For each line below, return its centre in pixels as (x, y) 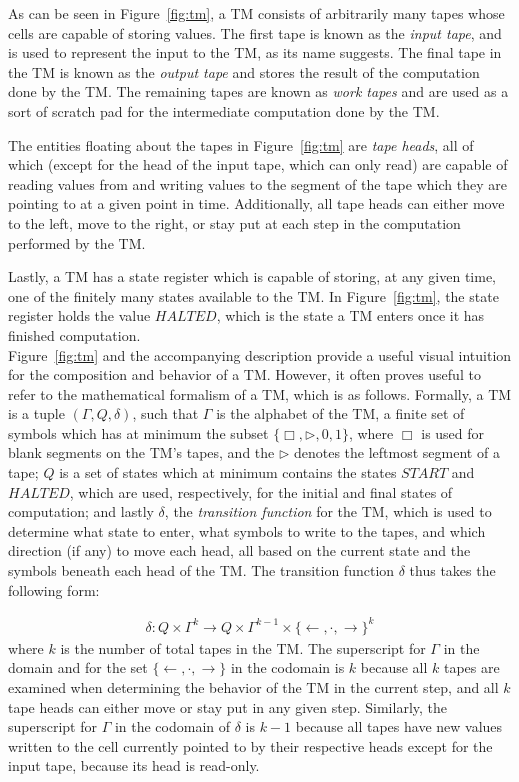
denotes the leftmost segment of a (396, 452)
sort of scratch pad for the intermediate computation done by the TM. (224, 110)
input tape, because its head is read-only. (134, 765)
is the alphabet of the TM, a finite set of (340, 413)
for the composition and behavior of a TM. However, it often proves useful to (244, 374)
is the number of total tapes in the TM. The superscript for (243, 647)
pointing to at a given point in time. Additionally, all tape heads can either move (256, 203)
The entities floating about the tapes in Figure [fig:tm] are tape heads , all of (241, 144)
